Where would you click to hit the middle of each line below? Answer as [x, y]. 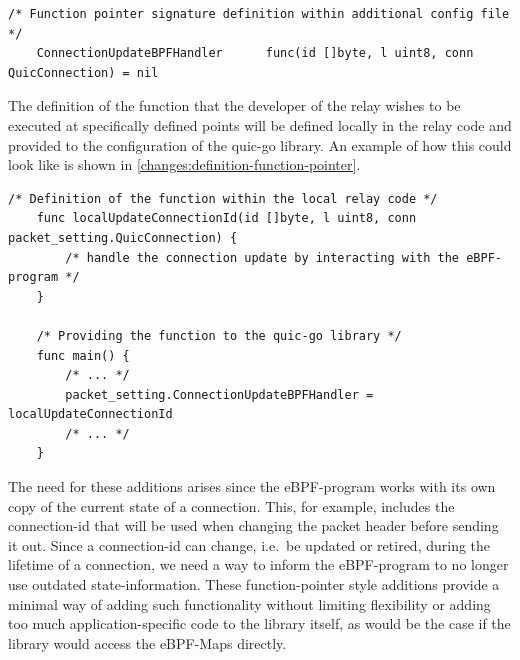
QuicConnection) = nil [83, 72]
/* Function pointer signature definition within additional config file [259, 14]
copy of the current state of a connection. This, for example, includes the [231, 505]
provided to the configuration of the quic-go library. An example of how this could [260, 144]
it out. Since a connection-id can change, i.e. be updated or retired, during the [249, 544]
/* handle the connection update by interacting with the [262, 257]
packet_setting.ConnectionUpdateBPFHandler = [219, 394]
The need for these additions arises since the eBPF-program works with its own [252, 486]
